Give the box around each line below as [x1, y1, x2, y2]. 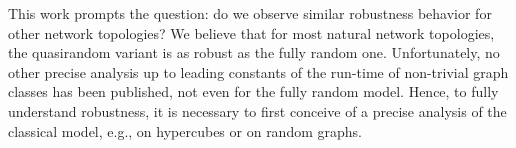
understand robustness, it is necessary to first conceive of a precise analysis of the [8, 100, 507, 121]
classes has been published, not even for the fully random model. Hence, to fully [8, 81, 499, 102]
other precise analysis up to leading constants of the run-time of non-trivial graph [8, 61, 509, 82]
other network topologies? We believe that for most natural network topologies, [8, 22, 495, 43]
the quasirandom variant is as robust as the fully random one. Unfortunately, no [8, 42, 500, 63]
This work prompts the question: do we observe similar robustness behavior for [8, 3, 492, 23]
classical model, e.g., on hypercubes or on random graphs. [8, 120, 362, 141]
